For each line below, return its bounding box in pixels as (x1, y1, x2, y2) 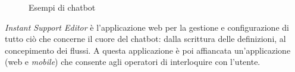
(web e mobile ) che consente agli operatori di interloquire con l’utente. (5, 55, 261, 68)
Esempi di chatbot (29, 1, 96, 13)
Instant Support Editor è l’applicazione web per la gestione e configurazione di (5, 21, 289, 33)
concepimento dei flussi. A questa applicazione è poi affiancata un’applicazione (5, 44, 291, 56)
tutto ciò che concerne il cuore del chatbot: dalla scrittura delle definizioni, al (5, 32, 286, 45)
